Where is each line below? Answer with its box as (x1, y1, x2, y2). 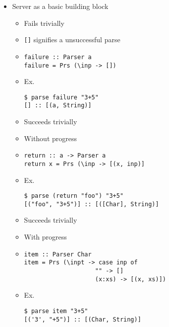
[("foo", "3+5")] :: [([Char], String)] (24, 200, 159, 208)
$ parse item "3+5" (24, 307, 88, 315)
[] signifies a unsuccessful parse (24, 34, 120, 45)
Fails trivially (24, 17, 64, 28)
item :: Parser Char (24, 250, 92, 258)
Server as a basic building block (12, 1, 109, 11)
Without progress (24, 133, 77, 143)
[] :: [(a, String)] (24, 102, 92, 109)
